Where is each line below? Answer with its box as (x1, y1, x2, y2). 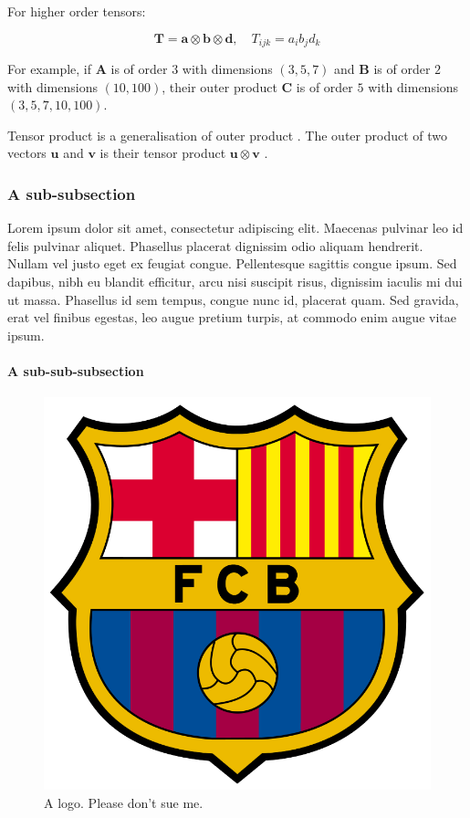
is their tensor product (99, 143, 226, 163)
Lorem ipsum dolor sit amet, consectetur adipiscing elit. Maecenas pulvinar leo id (7, 218, 464, 237)
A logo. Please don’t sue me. (44, 792, 204, 812)
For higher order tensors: (7, 2, 146, 20)
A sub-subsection (7, 182, 136, 204)
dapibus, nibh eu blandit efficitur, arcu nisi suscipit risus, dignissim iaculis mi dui (7, 272, 463, 291)
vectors (7, 143, 47, 163)
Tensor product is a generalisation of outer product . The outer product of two (7, 125, 447, 144)
